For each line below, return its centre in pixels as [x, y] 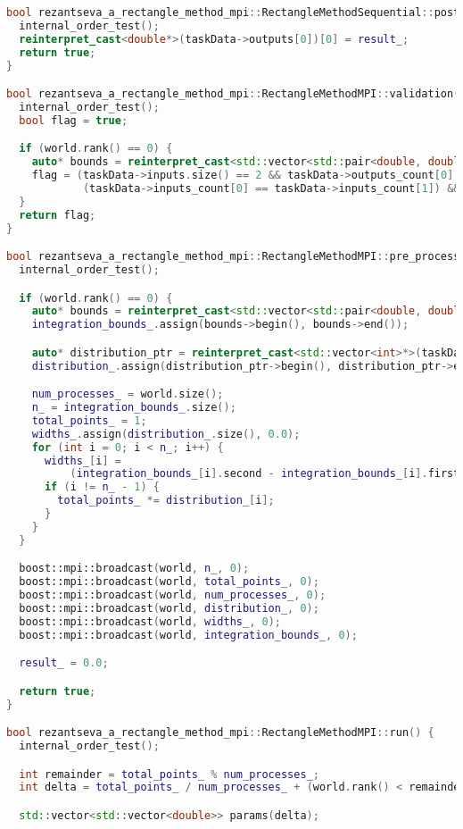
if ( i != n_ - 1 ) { [102, 487]
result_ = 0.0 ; [64, 663]
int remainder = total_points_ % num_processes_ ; [169, 774]
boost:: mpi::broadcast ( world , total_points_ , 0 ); [169, 582]
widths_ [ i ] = [83, 461]
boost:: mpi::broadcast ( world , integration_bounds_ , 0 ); [188, 635]
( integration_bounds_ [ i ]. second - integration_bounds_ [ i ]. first [265, 474]
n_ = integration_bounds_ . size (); [134, 408]
